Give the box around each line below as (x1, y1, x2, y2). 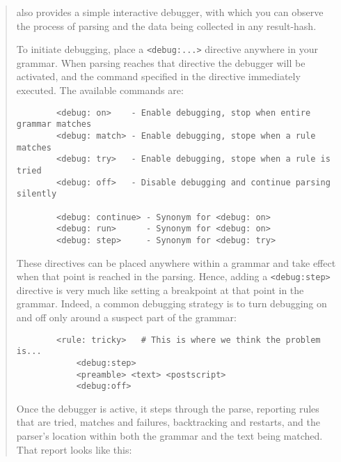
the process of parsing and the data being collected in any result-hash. (16, 18, 317, 33)
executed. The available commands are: (16, 83, 184, 98)
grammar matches (16, 119, 92, 130)
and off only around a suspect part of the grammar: (16, 309, 237, 324)
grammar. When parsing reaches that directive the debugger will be (16, 55, 306, 70)
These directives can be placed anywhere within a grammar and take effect (16, 255, 336, 270)
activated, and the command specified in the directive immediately (16, 69, 301, 84)
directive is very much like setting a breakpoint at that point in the (16, 282, 304, 297)
